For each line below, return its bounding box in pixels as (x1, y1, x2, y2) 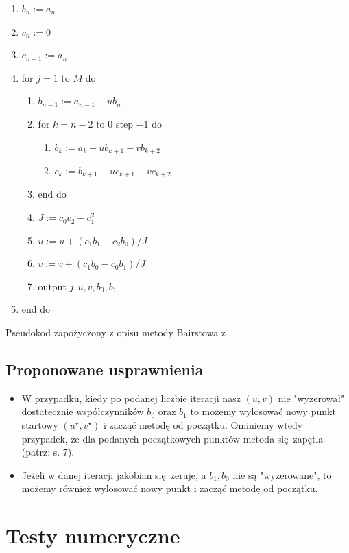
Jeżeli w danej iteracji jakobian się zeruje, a (21, 467, 206, 482)
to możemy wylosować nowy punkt (190, 404, 336, 419)
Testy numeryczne (5, 521, 180, 550)
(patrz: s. (21, 445, 60, 459)
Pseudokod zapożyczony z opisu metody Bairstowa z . (5, 325, 232, 340)
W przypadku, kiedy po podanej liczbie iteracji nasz (21, 390, 241, 405)
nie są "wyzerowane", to (232, 467, 332, 482)
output (38, 279, 67, 293)
